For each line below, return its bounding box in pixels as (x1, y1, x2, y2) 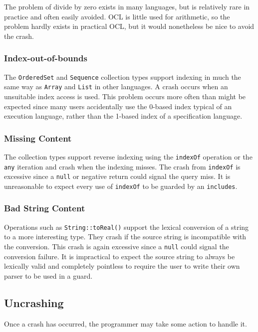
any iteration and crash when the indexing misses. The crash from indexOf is (4, 161, 241, 171)
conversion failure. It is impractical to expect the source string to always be (4, 251, 235, 261)
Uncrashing (4, 295, 64, 310)
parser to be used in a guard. (4, 270, 93, 281)
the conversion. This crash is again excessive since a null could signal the (4, 241, 229, 251)
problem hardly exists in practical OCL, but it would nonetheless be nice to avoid (4, 21, 255, 31)
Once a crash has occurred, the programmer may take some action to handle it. (4, 318, 247, 329)
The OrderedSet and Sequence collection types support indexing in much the (4, 71, 241, 82)
